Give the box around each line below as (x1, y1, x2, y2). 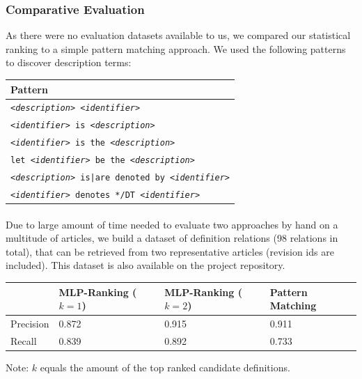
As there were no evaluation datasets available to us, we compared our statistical (6, 28, 351, 42)
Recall (10, 333, 37, 348)
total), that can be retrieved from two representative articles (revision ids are (6, 244, 334, 258)
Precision (10, 316, 49, 330)
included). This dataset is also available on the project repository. (6, 258, 285, 272)
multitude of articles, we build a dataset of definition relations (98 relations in (6, 231, 338, 245)
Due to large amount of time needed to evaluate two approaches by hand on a (6, 217, 338, 231)
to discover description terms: (6, 55, 132, 70)
